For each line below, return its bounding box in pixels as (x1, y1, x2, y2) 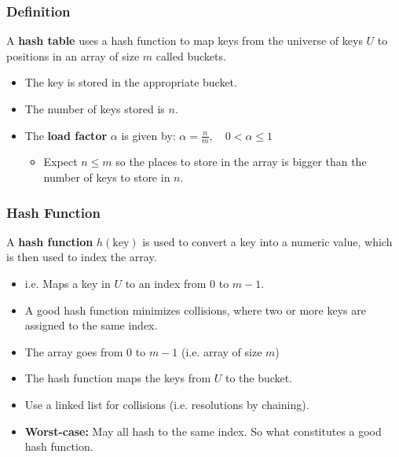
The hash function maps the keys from (24, 370, 211, 386)
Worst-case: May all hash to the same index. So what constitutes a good (24, 422, 382, 439)
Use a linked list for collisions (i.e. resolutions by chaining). (24, 396, 309, 412)
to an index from (125, 275, 207, 292)
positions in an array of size (6, 47, 140, 64)
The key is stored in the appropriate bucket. (24, 74, 237, 90)
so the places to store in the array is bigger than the (115, 153, 367, 170)
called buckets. (156, 47, 226, 64)
